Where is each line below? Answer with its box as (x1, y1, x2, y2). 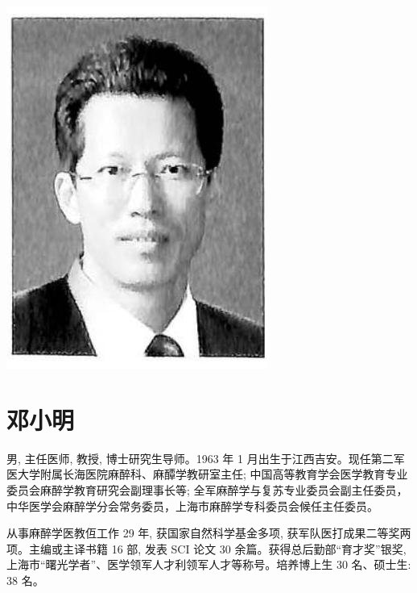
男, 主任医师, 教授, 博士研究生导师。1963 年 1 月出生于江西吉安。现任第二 (6, 449, 394, 466)
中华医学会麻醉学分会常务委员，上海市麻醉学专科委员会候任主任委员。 (6, 497, 378, 514)
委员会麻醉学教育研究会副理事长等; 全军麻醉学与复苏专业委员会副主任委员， (6, 481, 408, 498)
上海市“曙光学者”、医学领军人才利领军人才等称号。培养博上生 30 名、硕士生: (6, 556, 411, 573)
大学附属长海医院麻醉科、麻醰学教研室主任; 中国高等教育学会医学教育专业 (17, 466, 408, 482)
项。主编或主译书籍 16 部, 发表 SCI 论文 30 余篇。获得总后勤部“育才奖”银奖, (6, 540, 407, 557)
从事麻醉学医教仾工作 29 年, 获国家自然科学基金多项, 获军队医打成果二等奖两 (6, 524, 411, 541)
